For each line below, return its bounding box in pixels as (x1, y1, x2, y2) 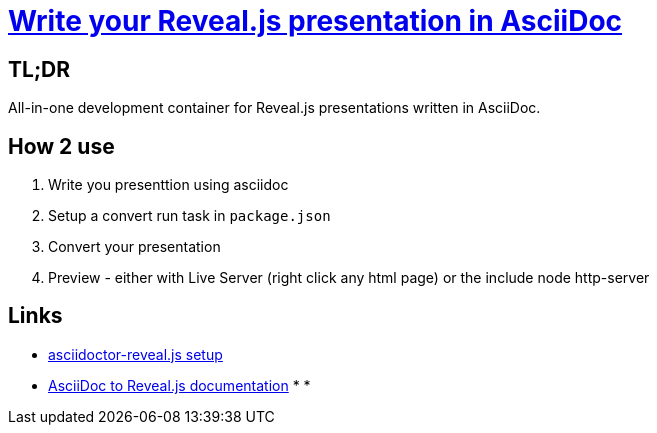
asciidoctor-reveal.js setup (48, 345, 223, 363)
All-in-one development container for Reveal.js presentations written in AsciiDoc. (8, 99, 541, 117)
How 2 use (8, 133, 115, 159)
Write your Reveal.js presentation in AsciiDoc (8, 4, 623, 38)
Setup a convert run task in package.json (48, 207, 331, 225)
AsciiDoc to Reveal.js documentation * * (48, 376, 311, 394)
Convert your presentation (48, 238, 221, 256)
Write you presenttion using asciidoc (48, 176, 289, 194)
